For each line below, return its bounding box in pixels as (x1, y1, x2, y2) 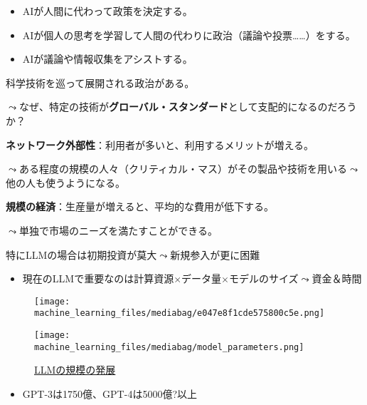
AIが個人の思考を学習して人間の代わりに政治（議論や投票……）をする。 (22, 27, 356, 42)
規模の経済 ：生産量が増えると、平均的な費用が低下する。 (6, 199, 275, 214)
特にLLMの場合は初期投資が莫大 (6, 247, 157, 262)
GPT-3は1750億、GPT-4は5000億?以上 (22, 386, 197, 401)
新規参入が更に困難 (170, 247, 260, 262)
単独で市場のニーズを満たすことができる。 (18, 222, 218, 237)
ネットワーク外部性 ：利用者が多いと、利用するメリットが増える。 (6, 137, 314, 152)
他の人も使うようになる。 (6, 175, 125, 190)
